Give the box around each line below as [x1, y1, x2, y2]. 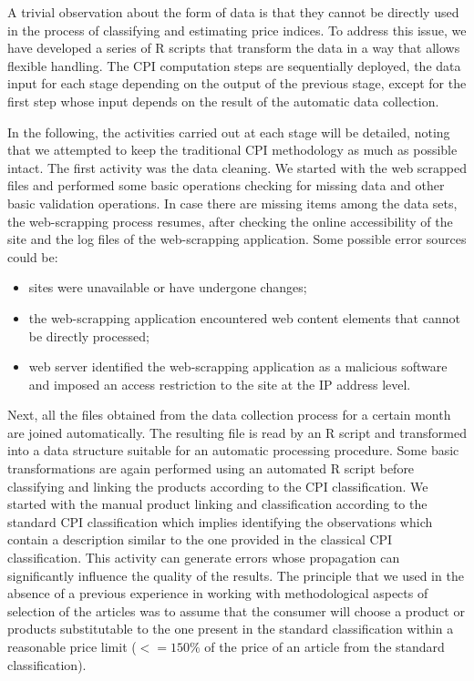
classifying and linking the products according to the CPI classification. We [7, 476, 428, 495]
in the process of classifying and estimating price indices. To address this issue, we [7, 20, 467, 39]
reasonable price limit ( [7, 637, 137, 656]
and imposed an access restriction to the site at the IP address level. [28, 374, 411, 393]
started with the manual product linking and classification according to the [7, 494, 428, 513]
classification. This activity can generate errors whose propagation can [7, 548, 400, 567]
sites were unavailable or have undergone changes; [28, 278, 307, 297]
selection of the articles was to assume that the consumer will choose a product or [7, 601, 465, 620]
